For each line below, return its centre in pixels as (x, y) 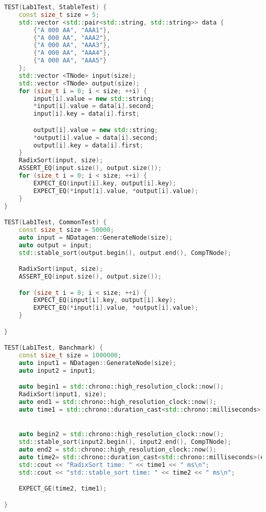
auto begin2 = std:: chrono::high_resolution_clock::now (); (121, 434)
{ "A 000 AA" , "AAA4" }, (72, 53)
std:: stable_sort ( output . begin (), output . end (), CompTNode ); (125, 253)
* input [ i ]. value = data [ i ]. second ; (94, 106)
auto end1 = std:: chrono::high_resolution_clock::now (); (118, 402)
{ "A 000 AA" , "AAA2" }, (72, 38)
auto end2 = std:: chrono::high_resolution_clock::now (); (118, 449)
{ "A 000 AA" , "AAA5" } (70, 61)
